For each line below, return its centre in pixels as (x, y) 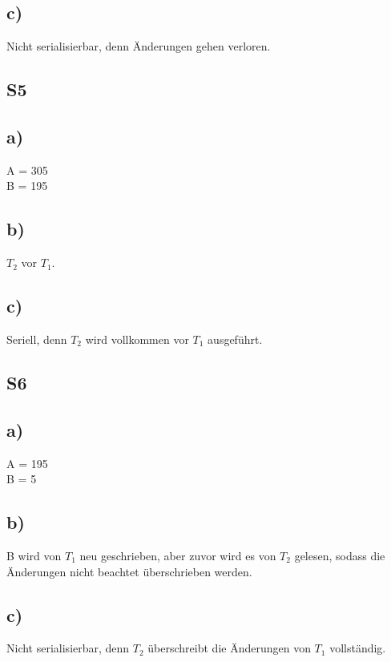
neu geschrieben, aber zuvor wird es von (178, 555)
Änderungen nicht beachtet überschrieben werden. (129, 571)
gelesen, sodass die (340, 555)
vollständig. (358, 648)
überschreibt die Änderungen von (229, 648)
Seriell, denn (37, 339)
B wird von (34, 555)
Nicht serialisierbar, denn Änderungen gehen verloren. (139, 46)
